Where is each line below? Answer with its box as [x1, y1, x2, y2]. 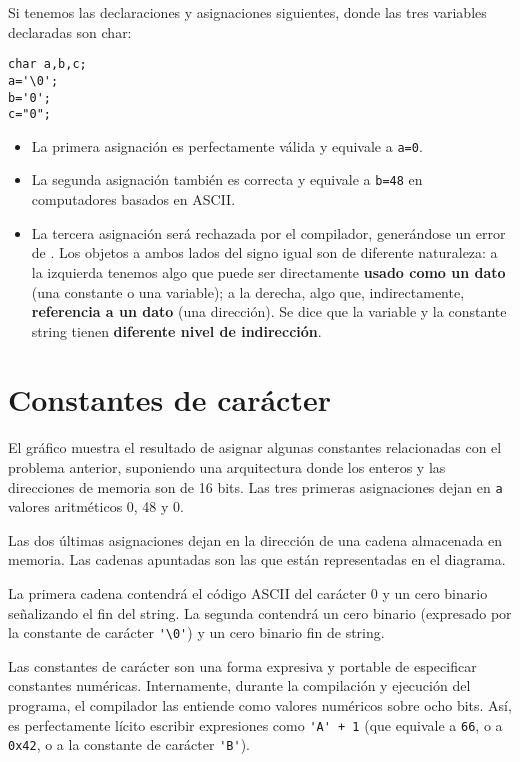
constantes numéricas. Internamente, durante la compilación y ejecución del [8, 675, 471, 696]
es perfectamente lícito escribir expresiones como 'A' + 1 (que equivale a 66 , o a [8, 714, 503, 735]
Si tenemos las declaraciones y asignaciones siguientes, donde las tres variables [8, 2, 487, 22]
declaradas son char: [8, 21, 132, 42]
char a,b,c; [8, 57, 87, 72]
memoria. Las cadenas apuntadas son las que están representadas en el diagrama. [8, 549, 506, 570]
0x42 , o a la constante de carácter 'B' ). [8, 734, 250, 755]
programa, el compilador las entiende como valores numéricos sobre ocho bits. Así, [8, 695, 512, 716]
